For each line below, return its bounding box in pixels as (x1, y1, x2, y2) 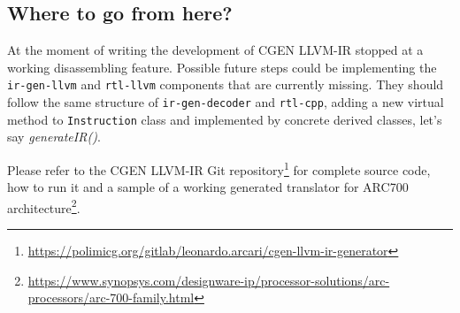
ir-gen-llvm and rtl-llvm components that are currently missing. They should (7, 75, 444, 94)
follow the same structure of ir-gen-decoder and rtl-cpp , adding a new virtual (7, 93, 444, 111)
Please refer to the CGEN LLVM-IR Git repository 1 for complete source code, (7, 157, 431, 179)
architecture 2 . (7, 195, 80, 217)
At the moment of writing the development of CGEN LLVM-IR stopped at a (7, 41, 424, 59)
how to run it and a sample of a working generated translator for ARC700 (7, 178, 409, 196)
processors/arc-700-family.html (27, 288, 195, 307)
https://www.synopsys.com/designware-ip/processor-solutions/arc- (27, 271, 390, 289)
